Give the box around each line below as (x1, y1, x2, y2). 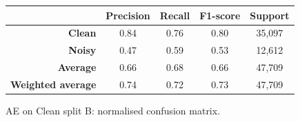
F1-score (199, 8, 241, 22)
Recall (159, 8, 190, 22)
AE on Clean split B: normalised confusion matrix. (6, 103, 221, 117)
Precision (106, 8, 150, 22)
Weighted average (10, 77, 97, 91)
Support (250, 8, 290, 22)
